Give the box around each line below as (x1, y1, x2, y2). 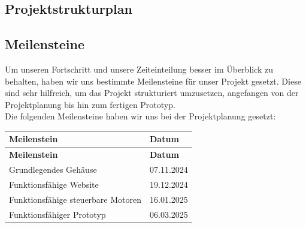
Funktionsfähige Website (9, 178, 99, 190)
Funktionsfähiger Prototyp (9, 208, 106, 220)
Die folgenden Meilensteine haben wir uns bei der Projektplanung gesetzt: (5, 110, 276, 122)
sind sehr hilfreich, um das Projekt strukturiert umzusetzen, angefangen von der (5, 86, 299, 99)
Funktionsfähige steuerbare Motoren (9, 193, 142, 205)
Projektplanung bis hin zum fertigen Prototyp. (5, 98, 175, 110)
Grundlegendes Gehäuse (9, 163, 97, 176)
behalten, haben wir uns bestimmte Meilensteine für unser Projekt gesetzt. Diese (5, 74, 301, 87)
